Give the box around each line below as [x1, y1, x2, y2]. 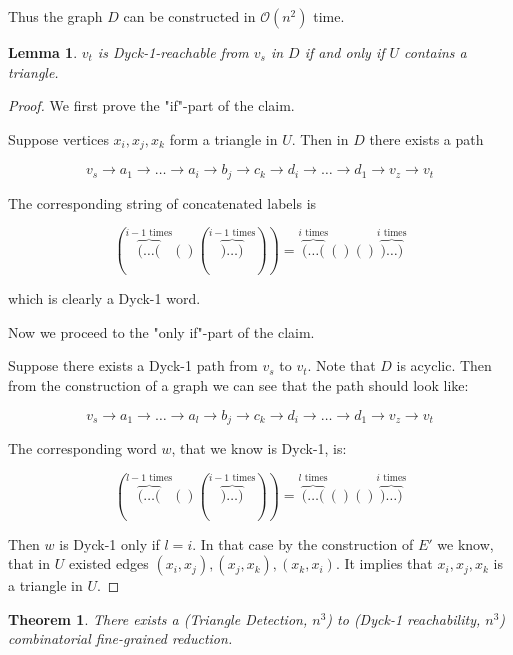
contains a [404, 42, 467, 62]
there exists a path [369, 128, 484, 149]
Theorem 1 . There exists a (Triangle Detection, [8, 608, 308, 629]
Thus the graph [8, 6, 103, 26]
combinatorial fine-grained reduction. [8, 628, 233, 649]
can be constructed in [123, 6, 256, 26]
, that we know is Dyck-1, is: [171, 438, 347, 459]
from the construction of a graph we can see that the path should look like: [8, 375, 469, 396]
